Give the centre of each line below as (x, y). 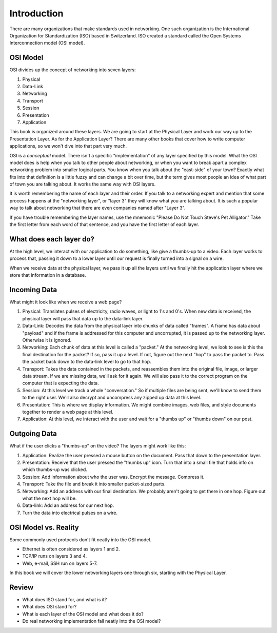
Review (22, 587)
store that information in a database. (48, 275)
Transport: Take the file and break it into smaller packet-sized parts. (94, 484)
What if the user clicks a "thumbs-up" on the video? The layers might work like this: (98, 446)
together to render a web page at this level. (68, 412)
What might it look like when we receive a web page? (66, 302)
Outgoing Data (33, 434)
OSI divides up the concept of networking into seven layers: (73, 70)
